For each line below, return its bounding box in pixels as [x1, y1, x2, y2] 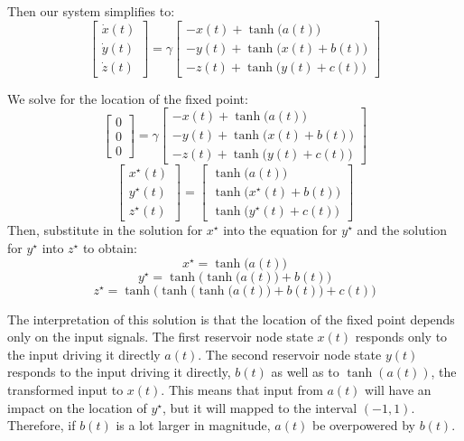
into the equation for [223, 220, 338, 239]
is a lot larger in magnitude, [116, 416, 271, 435]
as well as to [271, 362, 339, 381]
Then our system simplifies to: [7, 2, 175, 20]
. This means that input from [161, 380, 323, 399]
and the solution [357, 220, 448, 239]
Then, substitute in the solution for [7, 220, 203, 239]
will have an [365, 380, 432, 399]
